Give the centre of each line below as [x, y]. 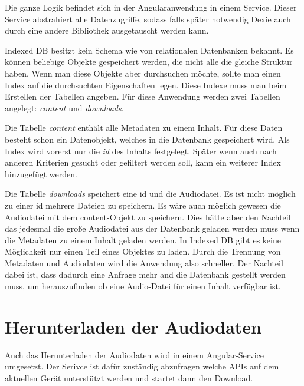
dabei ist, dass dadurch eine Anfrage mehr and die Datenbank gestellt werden [145, 274]
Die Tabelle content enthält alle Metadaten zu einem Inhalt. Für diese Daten [144, 128]
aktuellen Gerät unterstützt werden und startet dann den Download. [129, 377]
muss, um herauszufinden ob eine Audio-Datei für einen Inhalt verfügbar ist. [143, 286]
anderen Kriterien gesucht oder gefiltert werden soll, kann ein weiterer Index [143, 162]
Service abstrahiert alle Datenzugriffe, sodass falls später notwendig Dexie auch [148, 19]
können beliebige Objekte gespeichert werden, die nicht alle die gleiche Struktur [149, 62]
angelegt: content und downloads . [64, 108]
